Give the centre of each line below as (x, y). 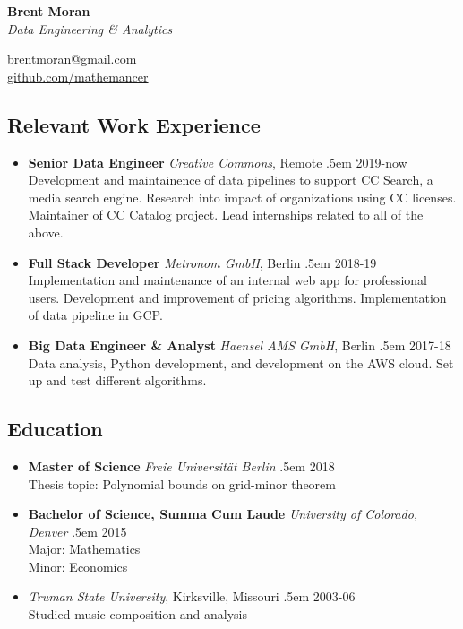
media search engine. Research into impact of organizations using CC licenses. (242, 197)
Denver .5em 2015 (77, 531)
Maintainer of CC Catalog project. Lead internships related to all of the (226, 215)
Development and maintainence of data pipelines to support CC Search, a (231, 180)
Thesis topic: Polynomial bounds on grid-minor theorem (182, 483)
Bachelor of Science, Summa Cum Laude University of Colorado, (223, 514)
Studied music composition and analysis (137, 614)
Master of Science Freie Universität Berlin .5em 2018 (181, 465)
